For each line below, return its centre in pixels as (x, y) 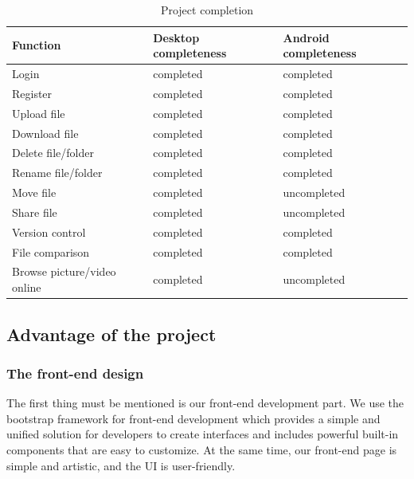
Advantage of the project (111, 334)
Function (37, 45)
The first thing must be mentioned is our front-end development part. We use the (205, 403)
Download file (45, 133)
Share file (35, 212)
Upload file (39, 113)
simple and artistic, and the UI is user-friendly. (121, 465)
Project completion (207, 10)
